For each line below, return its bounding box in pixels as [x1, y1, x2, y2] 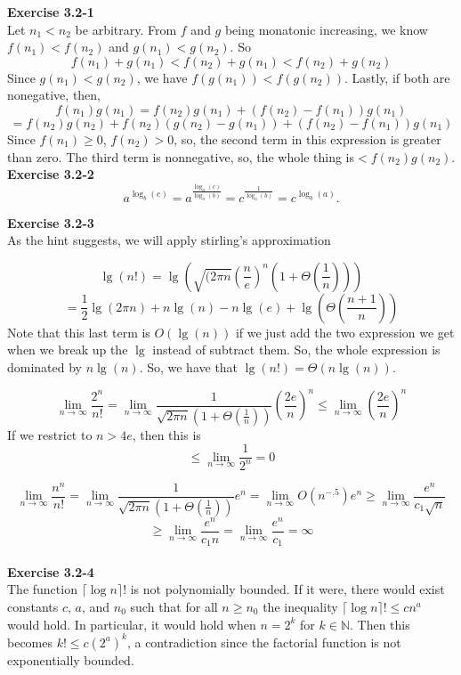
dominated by [7, 358, 83, 377]
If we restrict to [7, 425, 93, 443]
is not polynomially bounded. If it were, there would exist [130, 580, 445, 598]
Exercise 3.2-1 [7, 3, 94, 20]
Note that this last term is [7, 322, 150, 341]
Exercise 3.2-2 [7, 165, 94, 183]
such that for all [130, 597, 218, 615]
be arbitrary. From [75, 20, 177, 38]
